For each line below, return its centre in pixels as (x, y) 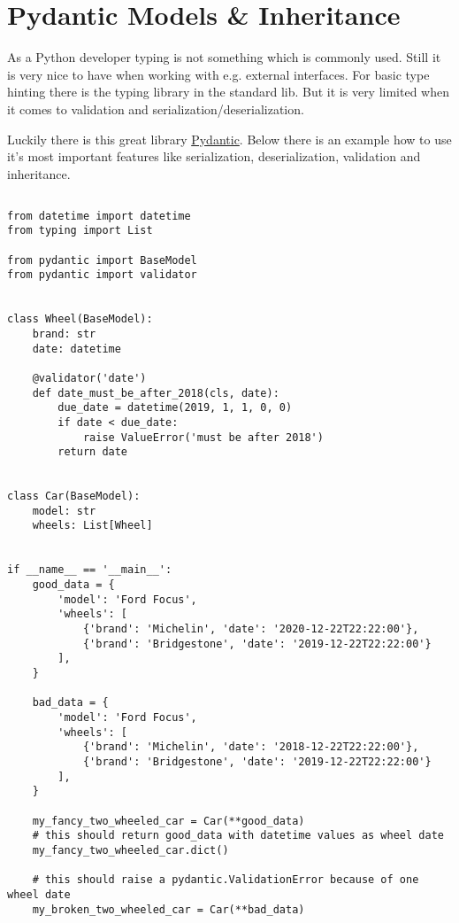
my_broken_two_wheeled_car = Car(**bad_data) (168, 909)
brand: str (64, 334)
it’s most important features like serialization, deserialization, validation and (214, 156)
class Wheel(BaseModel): (80, 319)
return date (93, 452)
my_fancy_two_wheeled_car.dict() (130, 850)
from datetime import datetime (99, 216)
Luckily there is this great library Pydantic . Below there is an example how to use (229, 139)
